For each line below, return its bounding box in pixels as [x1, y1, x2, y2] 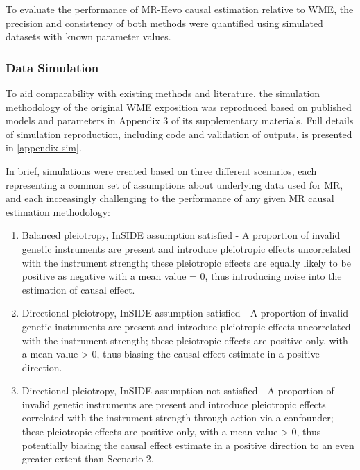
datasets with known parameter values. [6, 29, 171, 44]
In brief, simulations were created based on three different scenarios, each [6, 163, 317, 178]
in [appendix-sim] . [6, 140, 82, 155]
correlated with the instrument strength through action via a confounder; [22, 410, 334, 425]
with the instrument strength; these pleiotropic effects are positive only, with [22, 333, 348, 347]
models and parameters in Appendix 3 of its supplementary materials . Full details [6, 113, 354, 128]
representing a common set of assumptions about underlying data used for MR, [6, 177, 343, 192]
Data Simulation [6, 58, 99, 76]
